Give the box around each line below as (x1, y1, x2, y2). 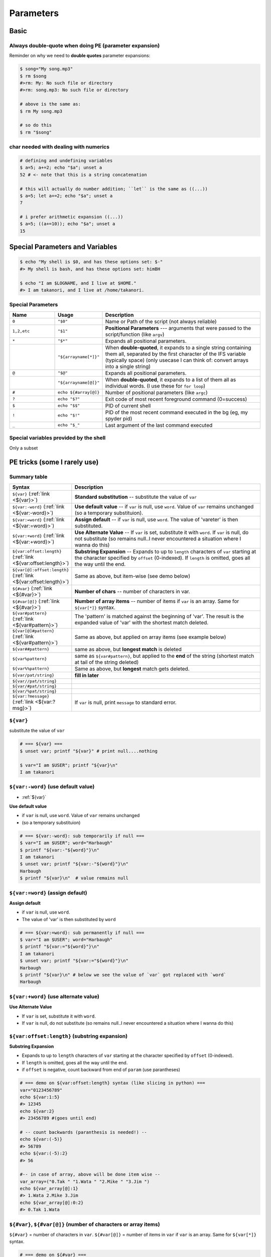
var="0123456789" (20, 1087, 63, 1093)
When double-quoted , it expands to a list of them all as (105, 376, 236, 383)
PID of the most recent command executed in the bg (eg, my (105, 409, 248, 416)
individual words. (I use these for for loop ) (105, 382, 206, 389)
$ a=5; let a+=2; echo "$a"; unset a (20, 193, 113, 199)
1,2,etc (12, 328, 30, 334)
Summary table (9, 473, 48, 480)
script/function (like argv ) (105, 331, 165, 338)
